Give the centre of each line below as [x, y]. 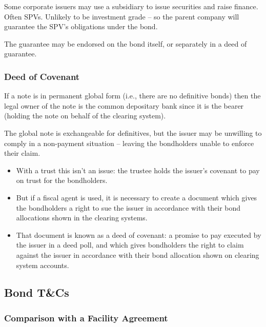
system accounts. [43, 265]
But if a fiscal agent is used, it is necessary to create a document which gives [137, 197]
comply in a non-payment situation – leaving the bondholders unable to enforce [129, 143]
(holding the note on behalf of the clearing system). [85, 116]
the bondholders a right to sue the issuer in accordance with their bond [128, 207]
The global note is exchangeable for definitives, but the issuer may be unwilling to [133, 132]
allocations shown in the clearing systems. [82, 218]
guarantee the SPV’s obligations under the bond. [81, 26]
